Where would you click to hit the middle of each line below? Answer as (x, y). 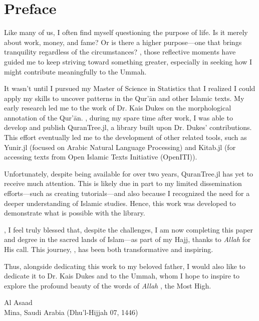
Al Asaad (18, 302)
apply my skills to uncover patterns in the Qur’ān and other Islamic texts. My (124, 98)
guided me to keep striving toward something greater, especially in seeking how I (128, 61)
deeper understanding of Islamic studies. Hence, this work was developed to (120, 203)
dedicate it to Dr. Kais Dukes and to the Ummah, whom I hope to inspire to (122, 276)
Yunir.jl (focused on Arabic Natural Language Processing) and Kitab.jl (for (120, 147)
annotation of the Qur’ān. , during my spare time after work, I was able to (118, 117)
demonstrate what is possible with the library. (75, 213)
